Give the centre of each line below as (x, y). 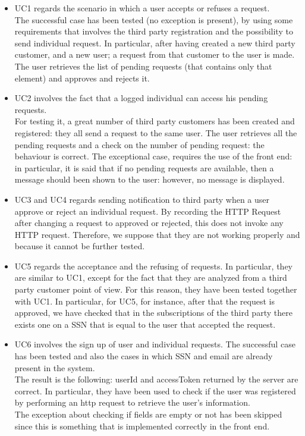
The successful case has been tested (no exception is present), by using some (154, 19)
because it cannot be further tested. (80, 246)
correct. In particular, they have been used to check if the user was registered (155, 390)
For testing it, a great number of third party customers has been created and (155, 121)
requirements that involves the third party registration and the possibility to (154, 31)
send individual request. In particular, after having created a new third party (155, 43)
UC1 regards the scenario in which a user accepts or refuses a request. (142, 8)
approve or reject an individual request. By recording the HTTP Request (148, 211)
